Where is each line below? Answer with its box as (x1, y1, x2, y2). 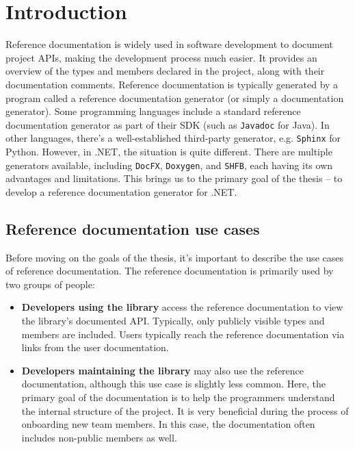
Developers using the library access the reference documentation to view (21, 300, 343, 314)
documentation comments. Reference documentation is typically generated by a (5, 77, 339, 91)
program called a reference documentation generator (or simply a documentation (5, 90, 344, 105)
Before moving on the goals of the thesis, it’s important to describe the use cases (5, 250, 343, 264)
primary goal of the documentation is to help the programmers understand (21, 389, 335, 404)
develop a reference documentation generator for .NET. (5, 184, 237, 198)
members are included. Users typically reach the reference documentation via (21, 326, 345, 341)
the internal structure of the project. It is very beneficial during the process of (21, 403, 349, 418)
